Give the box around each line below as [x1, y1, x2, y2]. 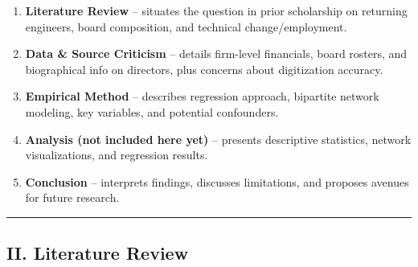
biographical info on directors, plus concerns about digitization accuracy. [25, 60, 383, 77]
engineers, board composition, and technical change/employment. [25, 18, 347, 35]
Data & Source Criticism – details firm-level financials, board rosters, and [25, 45, 408, 62]
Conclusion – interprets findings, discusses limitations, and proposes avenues [25, 173, 409, 190]
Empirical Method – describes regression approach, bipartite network [25, 88, 379, 105]
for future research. [25, 189, 120, 206]
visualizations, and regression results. [25, 146, 208, 163]
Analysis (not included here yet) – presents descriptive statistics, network [25, 130, 412, 147]
